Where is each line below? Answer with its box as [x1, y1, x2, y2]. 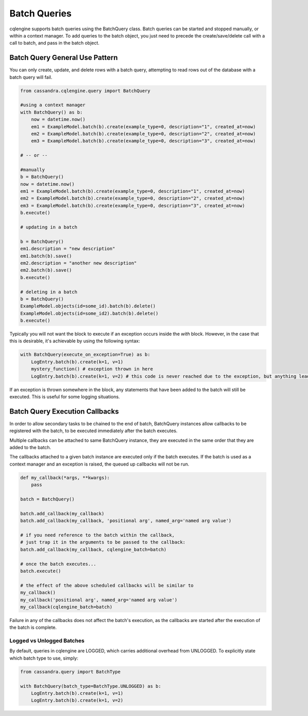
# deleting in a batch [20, 289, 78, 295]
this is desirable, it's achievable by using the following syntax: [9, 338, 141, 344]
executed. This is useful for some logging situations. [9, 394, 120, 400]
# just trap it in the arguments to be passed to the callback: [20, 539, 186, 545]
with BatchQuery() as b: [20, 109, 83, 115]
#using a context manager [20, 102, 86, 108]
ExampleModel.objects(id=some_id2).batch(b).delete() [20, 311, 159, 316]
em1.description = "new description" [20, 246, 115, 251]
